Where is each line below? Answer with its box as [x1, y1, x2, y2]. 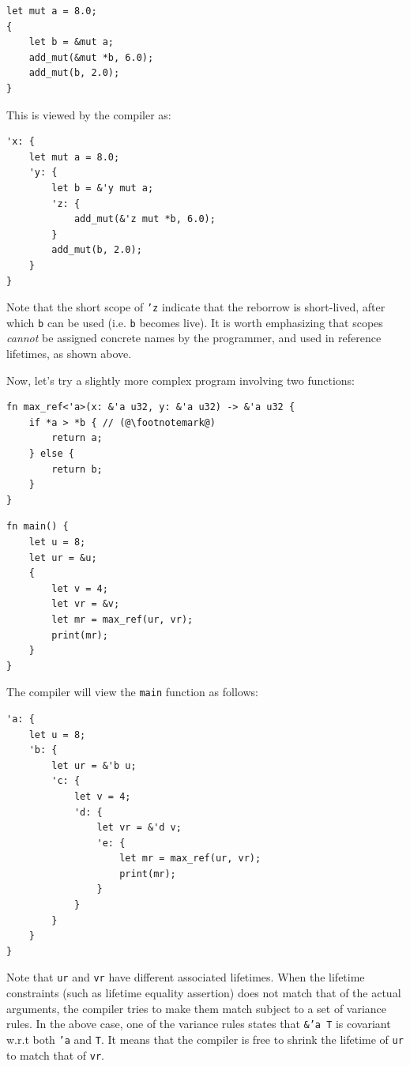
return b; [51, 463, 103, 475]
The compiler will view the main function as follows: [6, 684, 258, 700]
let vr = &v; [51, 598, 120, 610]
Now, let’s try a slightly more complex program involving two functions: [6, 371, 355, 388]
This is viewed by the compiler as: [6, 106, 171, 122]
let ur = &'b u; [51, 759, 137, 771]
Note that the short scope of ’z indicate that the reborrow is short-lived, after [6, 299, 386, 315]
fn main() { [6, 521, 69, 533]
